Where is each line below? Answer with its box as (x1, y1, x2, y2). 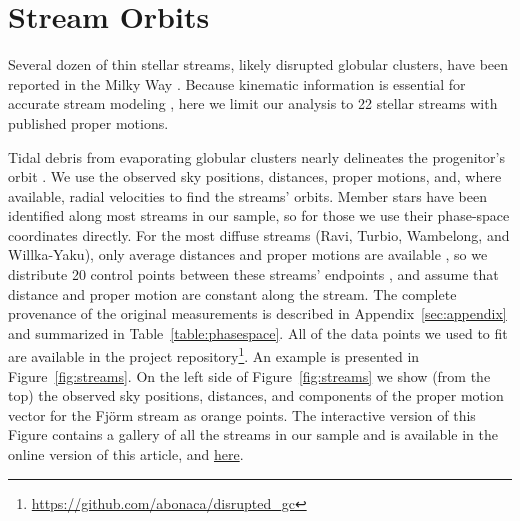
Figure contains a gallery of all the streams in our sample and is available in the (8, 424, 498, 445)
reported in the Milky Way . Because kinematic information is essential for (8, 73, 466, 94)
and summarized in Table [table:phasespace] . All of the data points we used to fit (8, 322, 508, 343)
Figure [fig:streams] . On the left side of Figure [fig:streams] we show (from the (8, 365, 491, 386)
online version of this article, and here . (8, 444, 244, 465)
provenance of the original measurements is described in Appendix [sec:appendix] (8, 303, 507, 324)
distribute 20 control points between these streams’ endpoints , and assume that (8, 264, 499, 285)
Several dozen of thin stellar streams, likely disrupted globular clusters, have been (8, 54, 509, 75)
